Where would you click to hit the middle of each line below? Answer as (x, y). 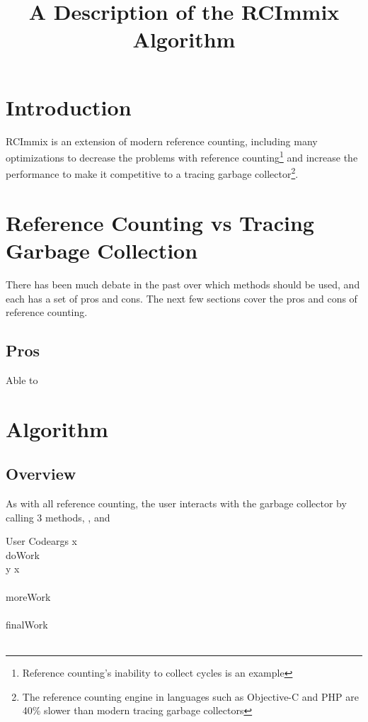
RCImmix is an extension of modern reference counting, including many (162, 141)
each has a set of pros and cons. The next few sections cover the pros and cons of (182, 298)
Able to (22, 379)
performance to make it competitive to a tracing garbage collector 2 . (152, 173)
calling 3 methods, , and (58, 517)
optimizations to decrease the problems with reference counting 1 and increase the (182, 156)
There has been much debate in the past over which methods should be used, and (183, 284)
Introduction (69, 107)
